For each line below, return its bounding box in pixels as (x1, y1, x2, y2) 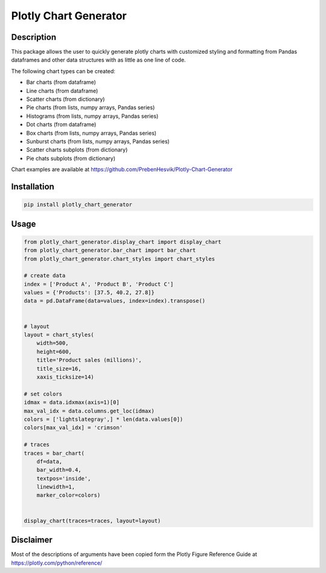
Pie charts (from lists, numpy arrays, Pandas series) (26, 104, 155, 111)
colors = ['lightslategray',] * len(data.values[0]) (24, 415, 184, 423)
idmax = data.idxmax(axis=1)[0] (24, 399, 120, 406)
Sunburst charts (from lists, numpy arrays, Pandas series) (26, 138, 170, 145)
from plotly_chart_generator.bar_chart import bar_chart (24, 247, 196, 254)
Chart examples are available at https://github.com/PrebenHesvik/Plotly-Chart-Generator (11, 166, 233, 173)
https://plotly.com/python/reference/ (11, 559, 103, 566)
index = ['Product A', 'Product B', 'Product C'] (24, 281, 174, 287)
